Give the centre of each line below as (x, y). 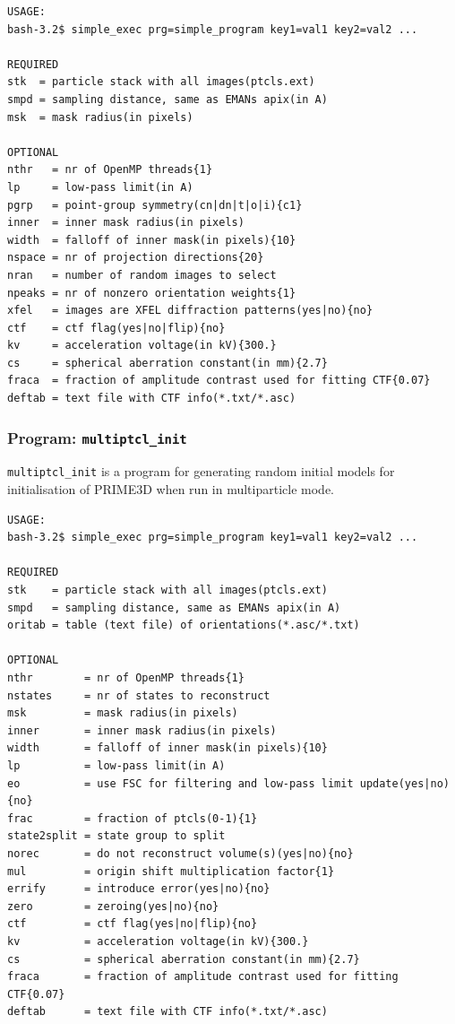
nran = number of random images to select (142, 275)
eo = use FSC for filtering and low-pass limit (180, 783)
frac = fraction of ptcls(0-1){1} (133, 818)
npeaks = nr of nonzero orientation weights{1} (152, 293)
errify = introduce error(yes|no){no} (139, 889)
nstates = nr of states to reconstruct (139, 695)
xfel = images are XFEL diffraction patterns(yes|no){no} (190, 311)
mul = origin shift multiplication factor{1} (171, 871)
